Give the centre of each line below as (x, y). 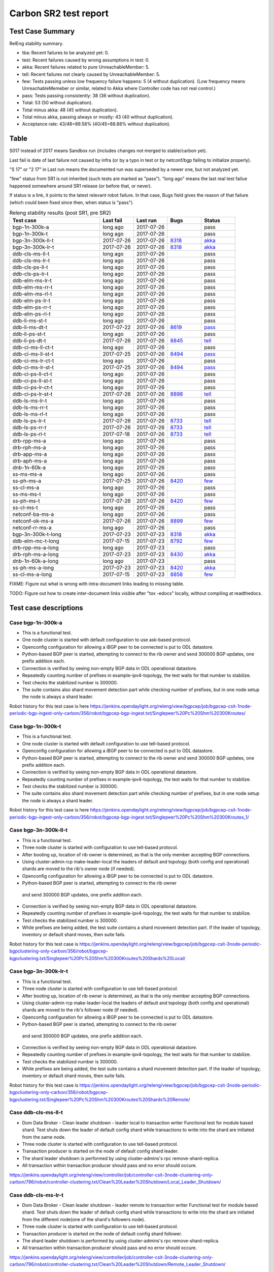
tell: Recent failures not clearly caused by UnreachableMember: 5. (91, 74)
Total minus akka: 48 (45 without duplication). (70, 110)
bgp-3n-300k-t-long (37, 534)
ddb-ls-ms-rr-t (30, 408)
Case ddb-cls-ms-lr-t (36, 1195)
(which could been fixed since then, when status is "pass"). (72, 202)
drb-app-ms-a (30, 454)
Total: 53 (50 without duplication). (58, 103)
